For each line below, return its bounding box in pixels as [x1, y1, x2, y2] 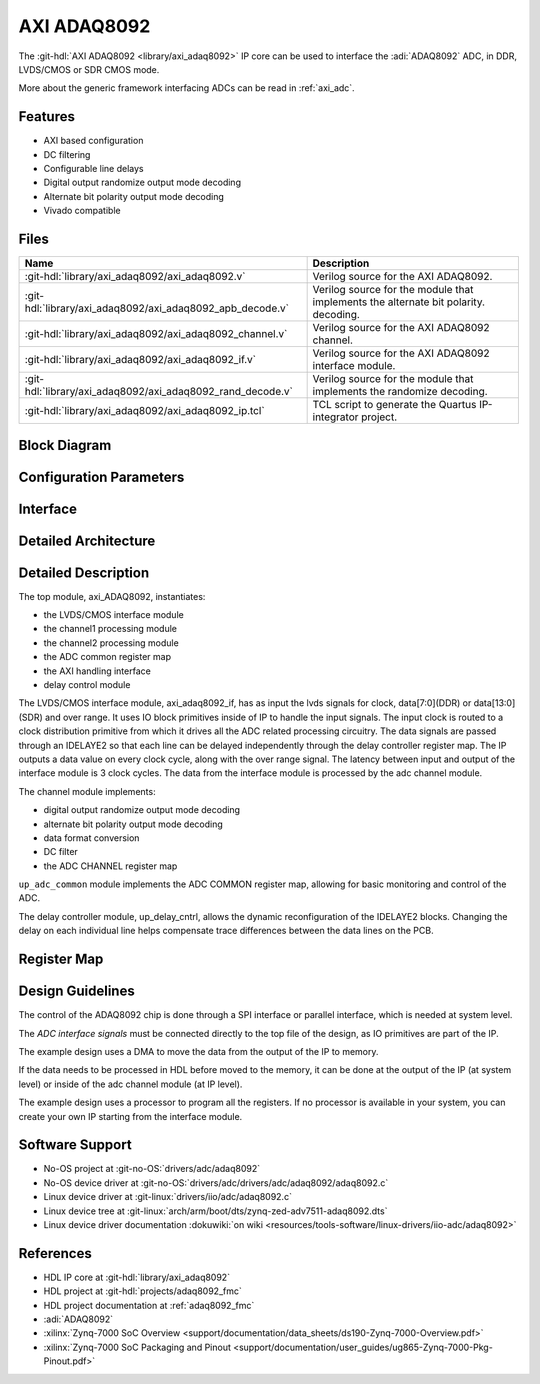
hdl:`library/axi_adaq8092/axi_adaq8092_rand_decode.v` [24, 385, 294, 399]
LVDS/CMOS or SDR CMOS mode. [18, 63, 160, 75]
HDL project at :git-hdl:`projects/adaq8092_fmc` [43, 1285, 242, 1297]
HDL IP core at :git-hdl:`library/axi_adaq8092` [43, 1271, 230, 1283]
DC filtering [43, 148, 91, 160]
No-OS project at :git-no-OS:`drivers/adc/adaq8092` [43, 1163, 260, 1175]
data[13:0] [473, 697, 516, 709]
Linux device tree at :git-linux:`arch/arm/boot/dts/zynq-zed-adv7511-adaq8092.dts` [43, 1205, 388, 1217]
